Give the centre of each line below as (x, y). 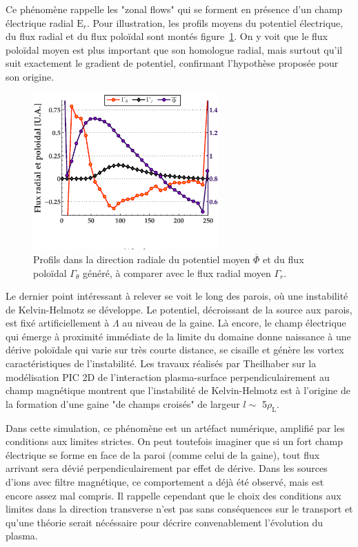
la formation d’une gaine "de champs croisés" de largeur (123, 403)
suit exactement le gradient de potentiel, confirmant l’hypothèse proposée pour (172, 63)
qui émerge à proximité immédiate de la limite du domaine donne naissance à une (178, 336)
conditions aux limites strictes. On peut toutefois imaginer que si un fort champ (175, 441)
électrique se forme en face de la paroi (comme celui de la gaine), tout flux (163, 454)
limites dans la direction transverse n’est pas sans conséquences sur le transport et (179, 509)
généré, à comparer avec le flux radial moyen (177, 272)
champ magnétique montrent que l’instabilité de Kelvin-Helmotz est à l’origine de (178, 390)
